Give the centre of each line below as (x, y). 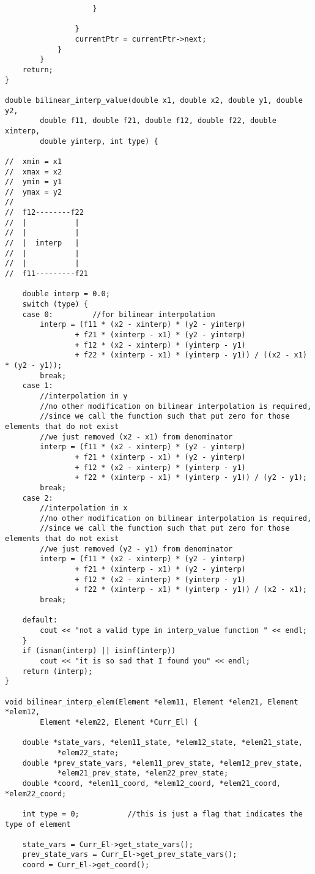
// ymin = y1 (34, 182)
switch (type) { (55, 304)
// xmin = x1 (34, 161)
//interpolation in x (84, 508)
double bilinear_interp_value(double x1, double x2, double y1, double (154, 100)
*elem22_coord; (36, 794)
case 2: (38, 498)
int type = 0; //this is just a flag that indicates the (162, 814)
